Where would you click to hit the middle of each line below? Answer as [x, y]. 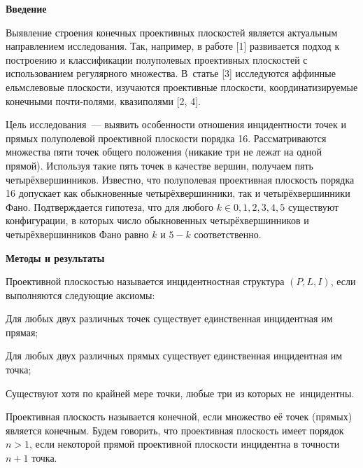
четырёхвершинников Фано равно [77, 234]
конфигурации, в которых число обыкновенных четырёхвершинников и [157, 220]
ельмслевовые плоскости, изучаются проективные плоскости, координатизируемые [182, 87]
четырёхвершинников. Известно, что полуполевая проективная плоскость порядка [180, 179]
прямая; [22, 332]
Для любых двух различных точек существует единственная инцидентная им [169, 318]
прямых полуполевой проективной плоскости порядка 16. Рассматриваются [166, 138]
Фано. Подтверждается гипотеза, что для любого [109, 206]
